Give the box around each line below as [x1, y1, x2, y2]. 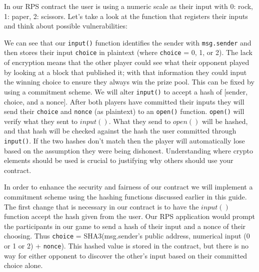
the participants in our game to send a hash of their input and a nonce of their [4, 220, 246, 231]
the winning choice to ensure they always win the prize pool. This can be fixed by [4, 76, 254, 87]
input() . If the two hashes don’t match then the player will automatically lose [4, 135, 245, 145]
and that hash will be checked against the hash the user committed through [4, 125, 236, 136]
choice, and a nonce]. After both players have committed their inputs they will [4, 96, 244, 106]
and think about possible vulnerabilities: [4, 20, 127, 31]
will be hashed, [201, 115, 248, 126]
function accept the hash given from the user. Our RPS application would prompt [4, 211, 255, 221]
